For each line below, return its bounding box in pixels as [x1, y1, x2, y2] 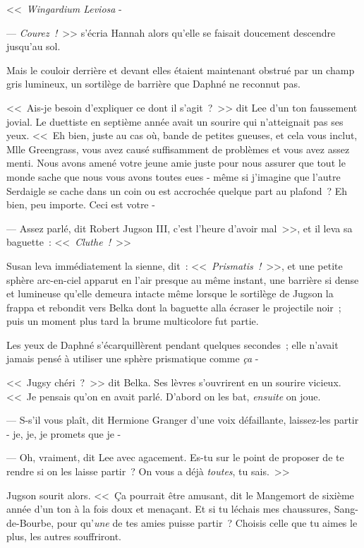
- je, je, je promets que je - [6, 426, 121, 441]
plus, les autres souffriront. [6, 529, 121, 544]
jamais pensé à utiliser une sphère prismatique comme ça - [6, 351, 259, 366]
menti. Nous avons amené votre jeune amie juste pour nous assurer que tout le [6, 155, 346, 170]
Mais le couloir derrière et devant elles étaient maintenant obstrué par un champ [6, 62, 355, 77]
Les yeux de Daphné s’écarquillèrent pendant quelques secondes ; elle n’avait [6, 337, 339, 352]
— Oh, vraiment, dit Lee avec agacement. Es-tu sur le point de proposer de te [6, 450, 344, 465]
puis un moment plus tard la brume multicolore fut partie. [6, 314, 259, 328]
